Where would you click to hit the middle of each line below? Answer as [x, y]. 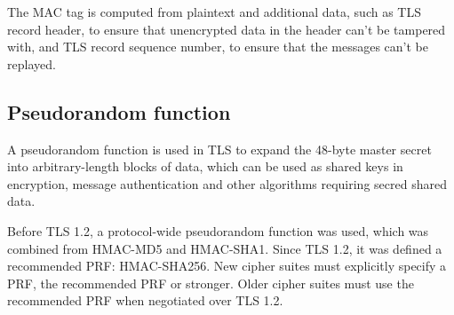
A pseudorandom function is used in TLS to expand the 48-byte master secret [219, 149]
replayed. [32, 63]
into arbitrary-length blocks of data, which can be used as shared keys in [205, 166]
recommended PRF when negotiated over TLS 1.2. [145, 300]
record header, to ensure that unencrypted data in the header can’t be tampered [227, 29]
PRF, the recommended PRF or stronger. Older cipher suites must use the [211, 283]
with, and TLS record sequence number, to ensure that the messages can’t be [218, 47]
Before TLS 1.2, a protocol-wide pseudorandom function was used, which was [218, 230]
